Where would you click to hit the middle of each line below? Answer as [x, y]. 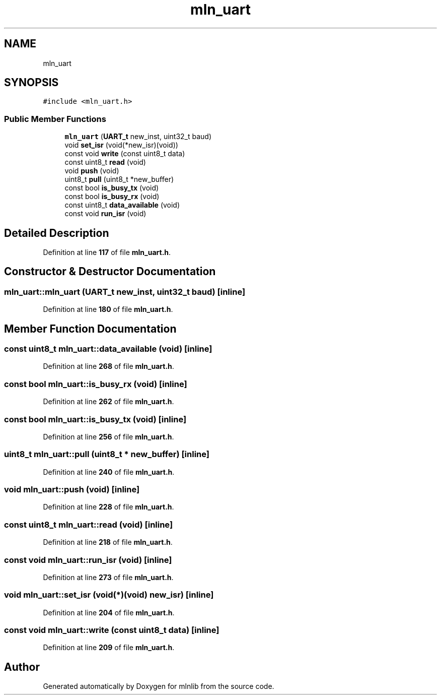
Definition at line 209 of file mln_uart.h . [109, 648]
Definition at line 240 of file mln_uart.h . [109, 472]
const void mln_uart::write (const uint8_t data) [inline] [112, 630]
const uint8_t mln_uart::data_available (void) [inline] [108, 349]
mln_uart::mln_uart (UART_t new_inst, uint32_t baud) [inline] [125, 292]
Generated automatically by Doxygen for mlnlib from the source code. [159, 686]
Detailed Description [57, 233]
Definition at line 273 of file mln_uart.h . [108, 577]
